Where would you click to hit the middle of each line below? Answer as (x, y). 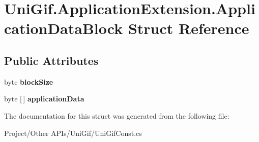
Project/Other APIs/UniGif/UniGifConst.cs (73, 133)
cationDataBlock (64, 28)
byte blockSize (29, 81)
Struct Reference (189, 28)
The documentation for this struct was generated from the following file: (117, 115)
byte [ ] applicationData (44, 99)
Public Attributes (51, 60)
